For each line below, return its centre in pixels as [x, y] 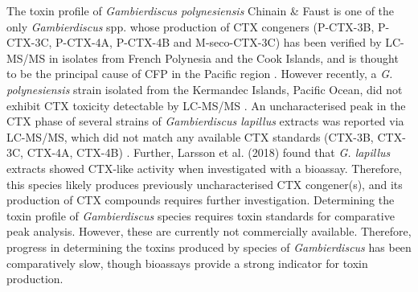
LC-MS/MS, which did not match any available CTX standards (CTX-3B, [190, 136]
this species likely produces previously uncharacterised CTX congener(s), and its [205, 184]
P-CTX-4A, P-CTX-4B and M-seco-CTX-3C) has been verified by [219, 42]
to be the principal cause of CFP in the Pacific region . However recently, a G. [200, 74]
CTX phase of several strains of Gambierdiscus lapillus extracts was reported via [205, 121]
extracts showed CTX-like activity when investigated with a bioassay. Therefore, [205, 168]
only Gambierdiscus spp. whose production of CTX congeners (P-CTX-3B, [191, 26]
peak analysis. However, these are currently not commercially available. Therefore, [209, 231]
